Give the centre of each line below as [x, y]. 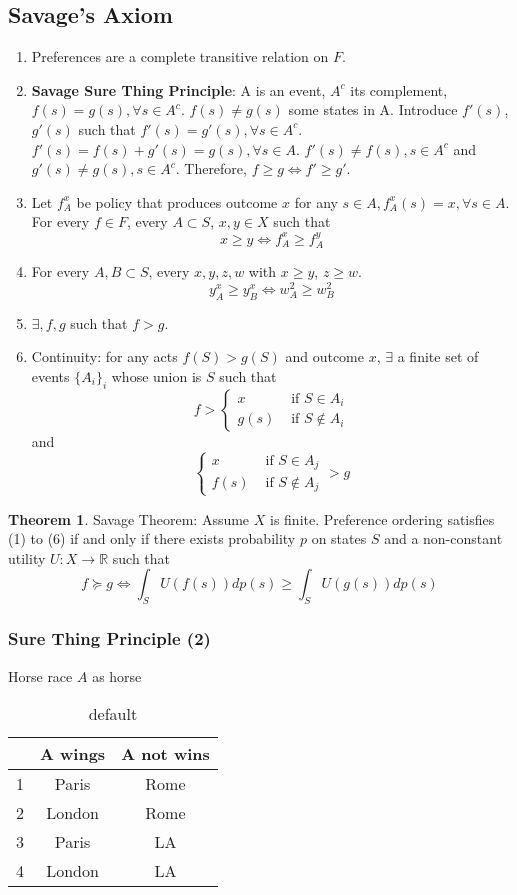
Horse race [40, 675]
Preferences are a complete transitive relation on [180, 56]
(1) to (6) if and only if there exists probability [152, 538]
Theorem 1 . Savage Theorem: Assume [129, 518]
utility [27, 557]
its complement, [399, 89]
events [50, 375]
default [113, 714]
